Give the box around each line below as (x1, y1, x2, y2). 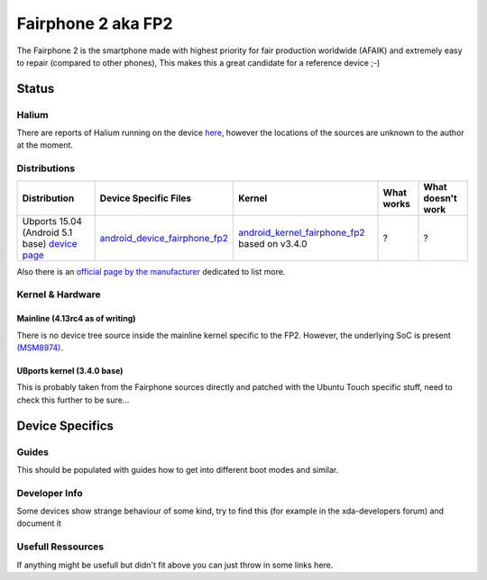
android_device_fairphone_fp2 (99, 231, 229, 244)
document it (16, 518, 62, 529)
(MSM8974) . (16, 342, 63, 353)
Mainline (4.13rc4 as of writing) (16, 313, 136, 324)
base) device (22, 237, 78, 249)
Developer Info (16, 486, 83, 499)
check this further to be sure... (16, 394, 130, 405)
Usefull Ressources (16, 540, 104, 553)
